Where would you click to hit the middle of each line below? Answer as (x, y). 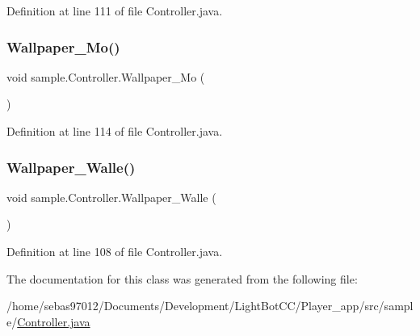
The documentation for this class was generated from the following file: (182, 278)
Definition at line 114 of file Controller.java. (115, 131)
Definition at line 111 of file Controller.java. (115, 10)
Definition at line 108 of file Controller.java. (115, 251)
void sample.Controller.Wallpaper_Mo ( (106, 76)
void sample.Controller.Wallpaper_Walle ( (111, 197)
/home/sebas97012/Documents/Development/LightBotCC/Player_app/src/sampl (210, 306)
